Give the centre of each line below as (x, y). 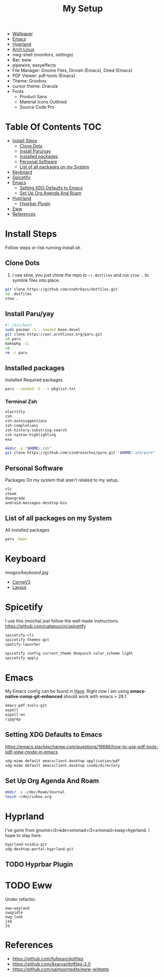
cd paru (13, 339)
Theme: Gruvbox (29, 81)
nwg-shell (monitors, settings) (43, 55)
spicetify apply (22, 658)
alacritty (15, 412)
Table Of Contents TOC (53, 127)
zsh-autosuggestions (26, 421)
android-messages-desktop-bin (36, 503)
